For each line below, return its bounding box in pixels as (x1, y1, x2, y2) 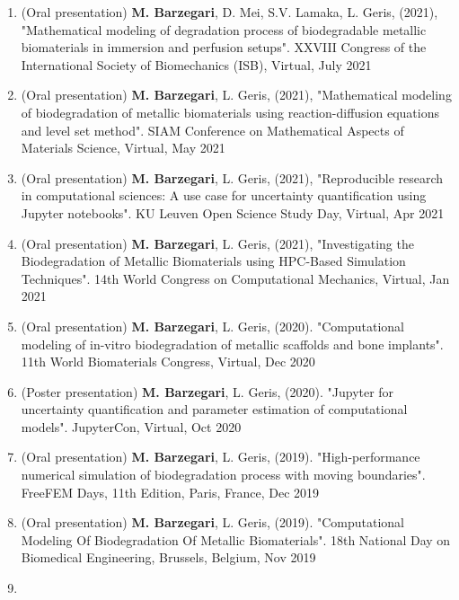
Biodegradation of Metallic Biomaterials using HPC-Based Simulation (21, 251, 406, 270)
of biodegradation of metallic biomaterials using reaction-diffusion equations (21, 102, 439, 121)
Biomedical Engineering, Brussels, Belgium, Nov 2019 (21, 548, 316, 567)
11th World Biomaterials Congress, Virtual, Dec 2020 (21, 352, 315, 371)
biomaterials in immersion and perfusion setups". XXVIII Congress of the (21, 38, 427, 57)
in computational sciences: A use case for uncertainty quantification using (21, 186, 427, 205)
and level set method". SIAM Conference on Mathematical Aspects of (21, 120, 404, 139)
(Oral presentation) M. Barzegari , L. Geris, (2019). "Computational (21, 513, 405, 532)
